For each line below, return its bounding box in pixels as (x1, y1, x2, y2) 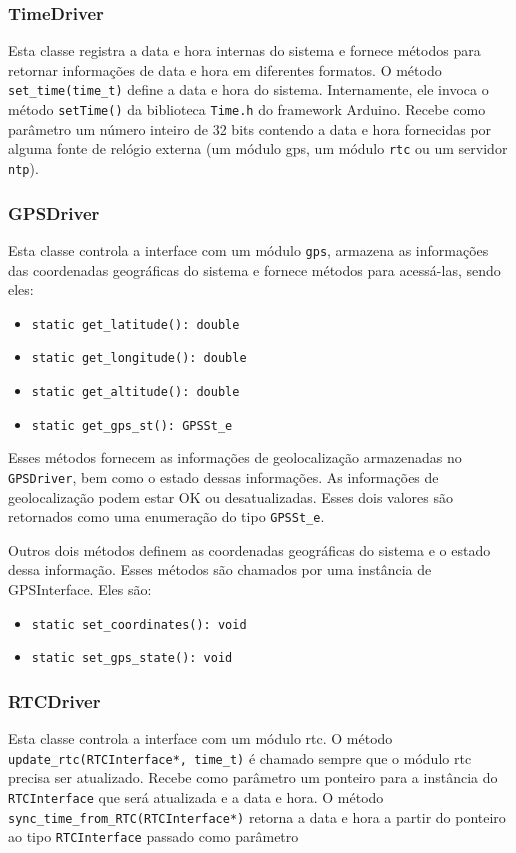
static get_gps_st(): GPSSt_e (31, 418, 233, 433)
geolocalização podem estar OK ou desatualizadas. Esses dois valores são (8, 486, 454, 507)
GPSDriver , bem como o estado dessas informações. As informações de (8, 466, 439, 487)
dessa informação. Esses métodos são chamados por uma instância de (8, 559, 432, 580)
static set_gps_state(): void (31, 651, 233, 666)
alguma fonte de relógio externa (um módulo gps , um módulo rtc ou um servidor (8, 138, 508, 159)
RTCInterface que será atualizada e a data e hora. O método (8, 786, 384, 807)
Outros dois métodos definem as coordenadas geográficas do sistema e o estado (8, 539, 491, 560)
